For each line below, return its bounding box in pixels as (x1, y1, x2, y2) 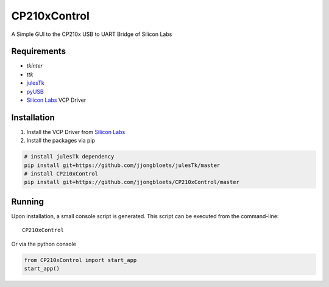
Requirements (11, 46, 66, 57)
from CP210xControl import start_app (24, 257, 137, 263)
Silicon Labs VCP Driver (26, 96, 87, 104)
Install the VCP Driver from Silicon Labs (26, 128, 126, 135)
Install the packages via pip (26, 137, 96, 144)
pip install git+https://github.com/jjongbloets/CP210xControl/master (24, 179, 240, 186)
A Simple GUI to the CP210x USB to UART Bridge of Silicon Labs (11, 30, 172, 38)
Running (11, 196, 44, 207)
